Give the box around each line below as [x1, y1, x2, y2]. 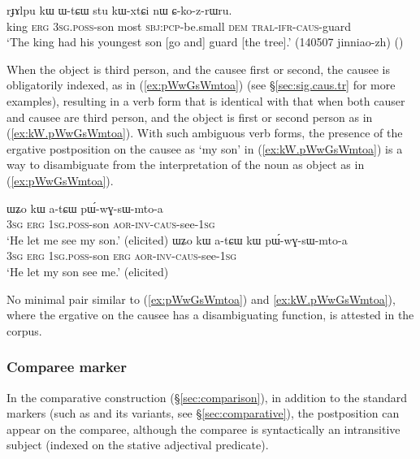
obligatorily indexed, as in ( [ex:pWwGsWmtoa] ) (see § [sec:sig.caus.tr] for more [6, 76, 396, 93]
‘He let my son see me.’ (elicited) [6, 262, 169, 279]
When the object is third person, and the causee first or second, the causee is [6, 60, 390, 77]
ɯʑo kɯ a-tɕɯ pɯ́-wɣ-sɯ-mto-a [6, 199, 163, 216]
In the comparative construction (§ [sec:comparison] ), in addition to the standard [6, 388, 408, 405]
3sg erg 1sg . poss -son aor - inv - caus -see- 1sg [6, 215, 215, 232]
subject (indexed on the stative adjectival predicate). [6, 436, 269, 453]
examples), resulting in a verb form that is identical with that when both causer [6, 92, 405, 109]
